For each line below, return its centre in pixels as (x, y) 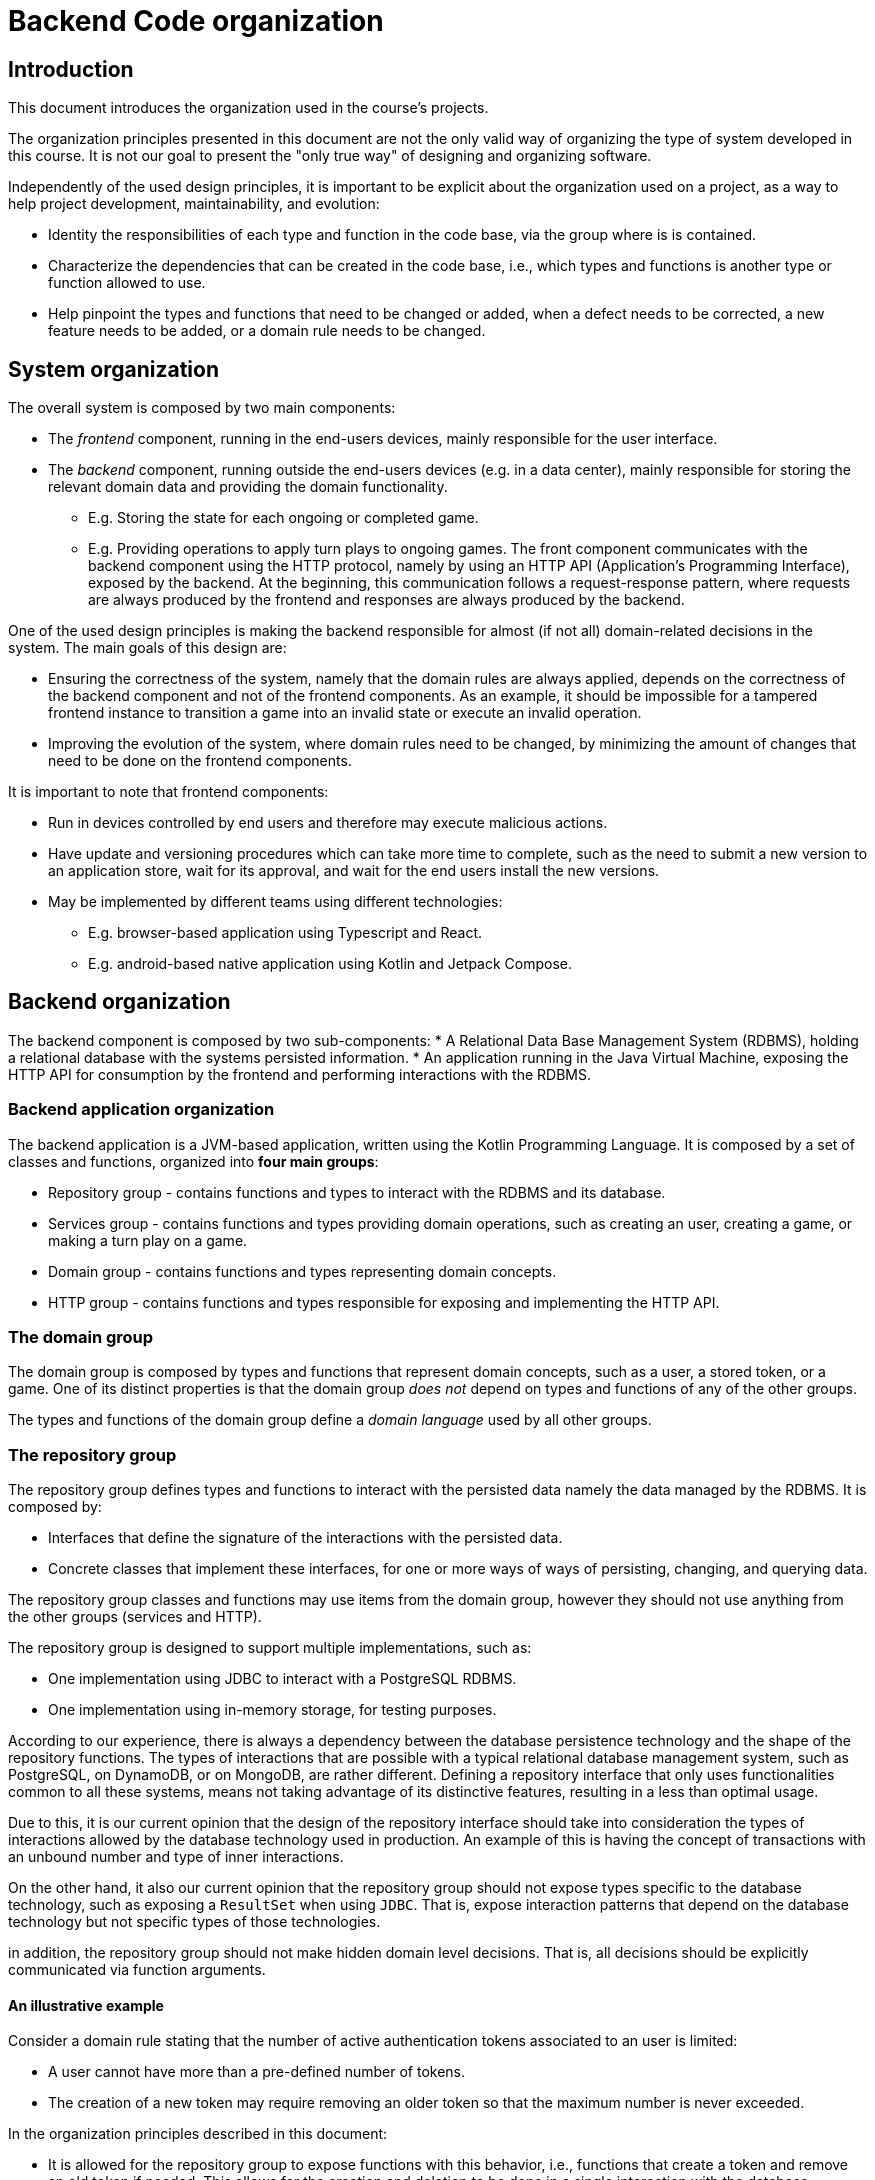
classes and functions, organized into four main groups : (193, 1161)
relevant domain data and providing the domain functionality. (248, 487)
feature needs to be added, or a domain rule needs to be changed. (267, 331)
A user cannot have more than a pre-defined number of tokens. (257, 2072)
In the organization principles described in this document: (198, 2134)
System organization (113, 369)
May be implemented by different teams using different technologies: (275, 902)
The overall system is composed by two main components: (202, 408)
